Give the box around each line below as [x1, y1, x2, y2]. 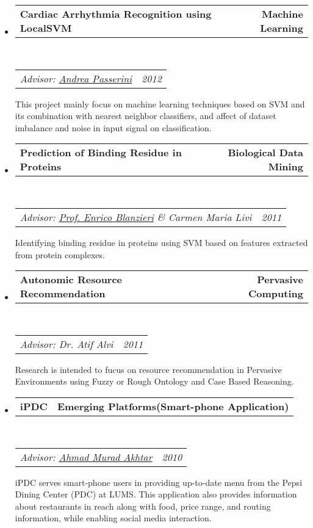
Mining [268, 159, 303, 174]
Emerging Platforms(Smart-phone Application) [57, 399, 289, 413]
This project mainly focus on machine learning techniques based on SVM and [15, 97, 305, 110]
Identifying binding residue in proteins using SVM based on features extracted [15, 236, 308, 248]
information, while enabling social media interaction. [15, 512, 212, 524]
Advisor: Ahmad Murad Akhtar [20, 449, 153, 464]
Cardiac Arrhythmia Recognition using [20, 7, 212, 21]
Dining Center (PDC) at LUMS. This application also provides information [15, 488, 297, 501]
